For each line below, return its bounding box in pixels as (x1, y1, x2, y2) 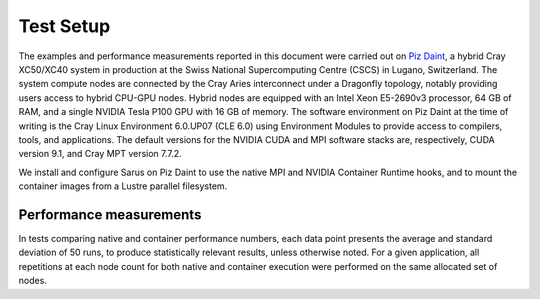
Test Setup (18, 15, 111, 37)
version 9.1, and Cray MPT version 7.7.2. (18, 148, 182, 160)
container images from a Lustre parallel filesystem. (18, 180, 228, 192)
